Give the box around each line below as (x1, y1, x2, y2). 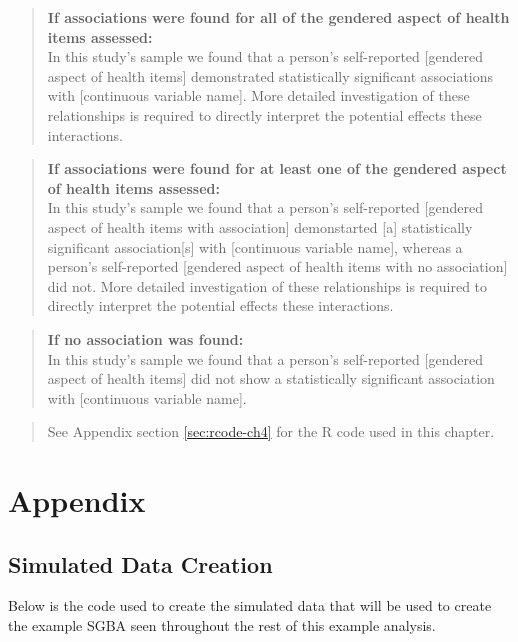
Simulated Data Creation (8, 548, 273, 579)
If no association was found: (47, 328, 244, 349)
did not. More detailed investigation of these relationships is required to (47, 275, 488, 296)
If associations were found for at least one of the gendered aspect (47, 158, 507, 179)
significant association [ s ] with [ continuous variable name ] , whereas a (47, 236, 463, 257)
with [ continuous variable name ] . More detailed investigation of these (47, 85, 470, 106)
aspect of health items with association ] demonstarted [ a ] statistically (47, 216, 473, 237)
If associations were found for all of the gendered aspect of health (47, 7, 510, 27)
